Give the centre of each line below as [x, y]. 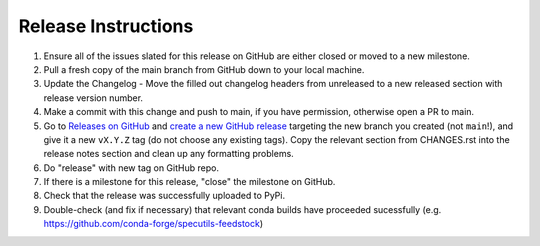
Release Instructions [106, 26]
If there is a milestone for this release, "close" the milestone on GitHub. [189, 182]
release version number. [93, 97]
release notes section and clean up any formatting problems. [168, 154]
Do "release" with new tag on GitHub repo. [131, 167]
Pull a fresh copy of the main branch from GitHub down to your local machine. [204, 69]
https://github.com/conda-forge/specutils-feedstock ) [153, 224]
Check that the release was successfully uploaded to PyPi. [164, 196]
